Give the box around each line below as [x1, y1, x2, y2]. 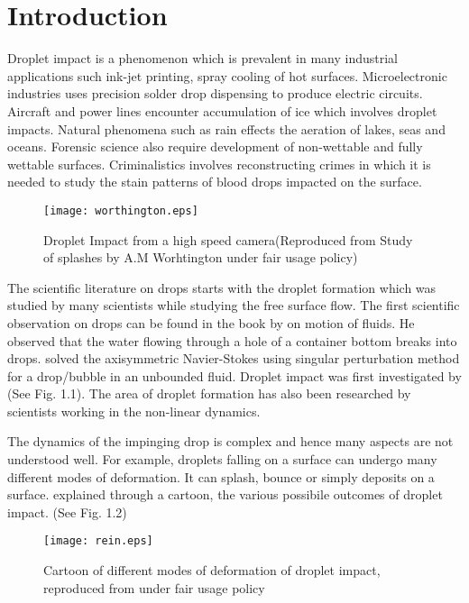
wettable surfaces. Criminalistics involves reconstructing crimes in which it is [7, 154, 431, 173]
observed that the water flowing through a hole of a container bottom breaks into [7, 331, 457, 350]
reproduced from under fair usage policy [43, 578, 265, 597]
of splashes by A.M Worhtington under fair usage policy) [43, 248, 358, 267]
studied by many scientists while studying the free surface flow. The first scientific [7, 296, 460, 315]
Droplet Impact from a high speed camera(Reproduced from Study [43, 230, 413, 249]
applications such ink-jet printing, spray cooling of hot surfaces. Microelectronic [7, 66, 447, 85]
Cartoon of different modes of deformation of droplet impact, [43, 561, 381, 580]
